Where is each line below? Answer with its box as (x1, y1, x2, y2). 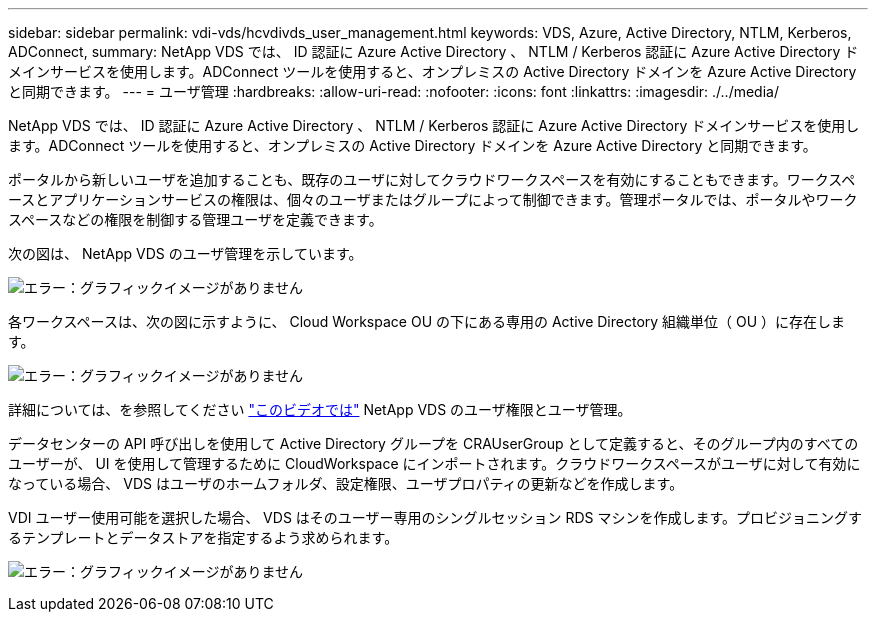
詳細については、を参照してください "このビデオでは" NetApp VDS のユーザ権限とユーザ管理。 (8, 401, 632, 418)
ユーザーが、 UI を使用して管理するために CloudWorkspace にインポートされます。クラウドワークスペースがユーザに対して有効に (8, 455, 861, 472)
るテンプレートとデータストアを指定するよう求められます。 (8, 529, 399, 546)
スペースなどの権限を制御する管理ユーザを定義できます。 (8, 211, 383, 228)
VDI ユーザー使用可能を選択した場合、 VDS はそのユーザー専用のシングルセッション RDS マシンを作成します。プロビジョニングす (8, 509, 863, 526)
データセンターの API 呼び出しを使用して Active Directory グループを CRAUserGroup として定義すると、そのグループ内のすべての (8, 435, 859, 452)
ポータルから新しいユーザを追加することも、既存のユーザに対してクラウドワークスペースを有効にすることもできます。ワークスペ (8, 171, 856, 188)
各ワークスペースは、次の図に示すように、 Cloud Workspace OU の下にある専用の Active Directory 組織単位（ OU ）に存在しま (8, 313, 846, 330)
